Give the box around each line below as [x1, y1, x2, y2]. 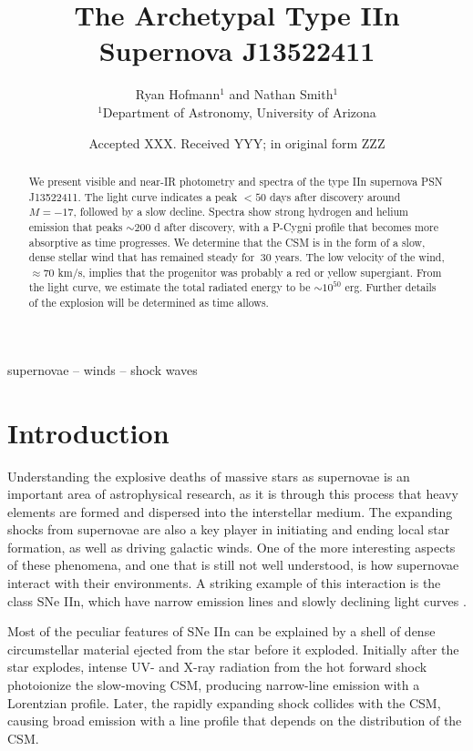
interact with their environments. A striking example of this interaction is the [7, 573, 441, 593]
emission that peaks [28, 218, 123, 234]
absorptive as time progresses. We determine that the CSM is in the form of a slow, [28, 234, 426, 249]
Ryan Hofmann [135, 85, 221, 104]
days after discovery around [270, 188, 401, 204]
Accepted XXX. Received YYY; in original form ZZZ [88, 133, 386, 152]
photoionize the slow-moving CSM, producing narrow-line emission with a [7, 675, 420, 695]
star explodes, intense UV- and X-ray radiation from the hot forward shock [7, 657, 427, 676]
